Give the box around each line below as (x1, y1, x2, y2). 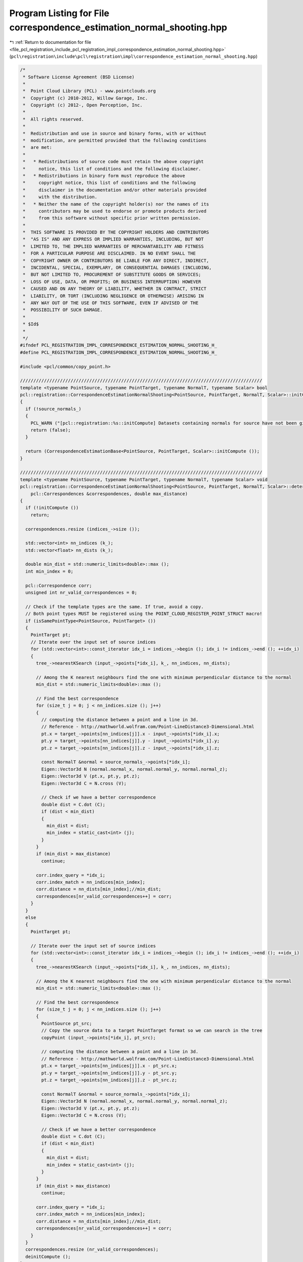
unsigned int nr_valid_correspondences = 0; (25, 590, 137, 596)
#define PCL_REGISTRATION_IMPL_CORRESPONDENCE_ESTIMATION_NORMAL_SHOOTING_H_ (20, 349, 217, 355)
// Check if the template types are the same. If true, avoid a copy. (25, 604, 204, 609)
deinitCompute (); (25, 1253, 71, 1259)
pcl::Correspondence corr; (25, 583, 92, 588)
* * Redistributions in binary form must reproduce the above (23, 173, 185, 179)
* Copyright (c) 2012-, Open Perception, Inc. (23, 102, 143, 108)
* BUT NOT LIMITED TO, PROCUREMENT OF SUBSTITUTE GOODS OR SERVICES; (23, 272, 201, 278)
